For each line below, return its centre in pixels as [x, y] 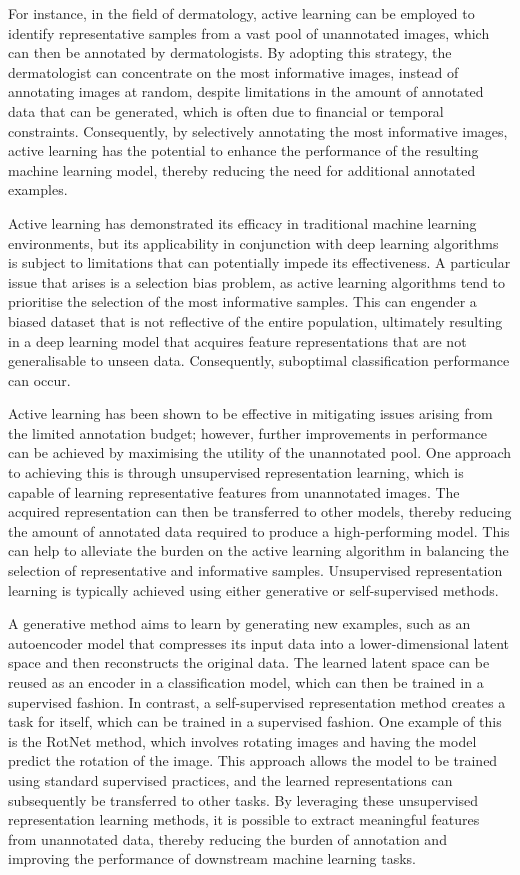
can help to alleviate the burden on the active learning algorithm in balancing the [258, 550]
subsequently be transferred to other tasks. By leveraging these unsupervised [243, 799]
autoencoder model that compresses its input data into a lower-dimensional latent [258, 642]
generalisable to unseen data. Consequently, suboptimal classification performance [259, 360]
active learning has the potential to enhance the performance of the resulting [243, 150]
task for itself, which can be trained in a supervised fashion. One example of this [255, 721]
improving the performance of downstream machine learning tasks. [212, 858]
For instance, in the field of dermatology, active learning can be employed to [241, 13]
